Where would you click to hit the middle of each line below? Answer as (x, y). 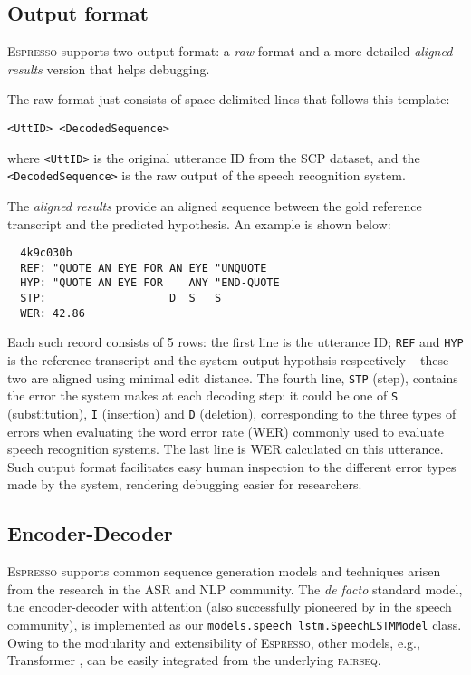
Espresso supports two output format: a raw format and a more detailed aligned (230, 51)
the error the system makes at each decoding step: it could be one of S (203, 395)
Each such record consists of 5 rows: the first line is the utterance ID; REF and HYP (235, 342)
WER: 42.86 (53, 313)
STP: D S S (121, 299)
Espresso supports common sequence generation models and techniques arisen (224, 571)
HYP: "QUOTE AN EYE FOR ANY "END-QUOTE (150, 283)
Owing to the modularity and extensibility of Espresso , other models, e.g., (214, 642)
